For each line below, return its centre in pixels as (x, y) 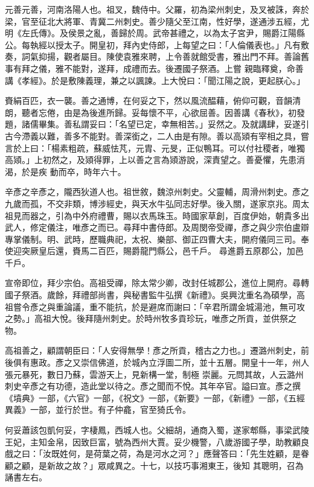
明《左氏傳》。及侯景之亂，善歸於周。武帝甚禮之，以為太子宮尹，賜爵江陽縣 (155, 33)
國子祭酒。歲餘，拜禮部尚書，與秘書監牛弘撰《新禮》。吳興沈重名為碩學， (151, 295)
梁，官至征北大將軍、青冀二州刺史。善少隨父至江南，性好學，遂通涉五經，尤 (157, 21)
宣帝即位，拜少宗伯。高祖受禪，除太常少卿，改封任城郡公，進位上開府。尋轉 (157, 283)
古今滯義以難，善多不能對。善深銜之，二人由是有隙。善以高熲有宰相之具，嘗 (157, 135)
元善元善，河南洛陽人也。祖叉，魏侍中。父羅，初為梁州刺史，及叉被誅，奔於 (157, 9)
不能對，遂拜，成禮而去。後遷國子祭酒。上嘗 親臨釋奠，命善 (184, 68)
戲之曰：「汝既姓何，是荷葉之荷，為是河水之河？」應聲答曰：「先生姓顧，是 (153, 454)
